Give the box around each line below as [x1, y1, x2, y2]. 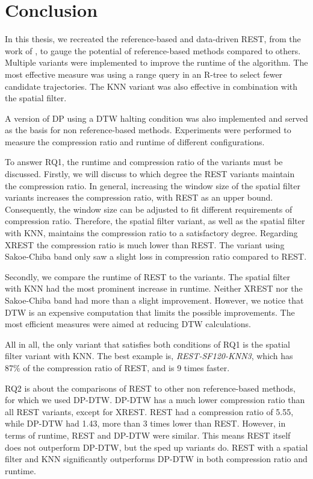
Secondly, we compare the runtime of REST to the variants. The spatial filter [5, 270, 290, 283]
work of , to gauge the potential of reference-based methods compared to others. [5, 44, 301, 57]
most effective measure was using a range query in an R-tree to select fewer [5, 67, 283, 80]
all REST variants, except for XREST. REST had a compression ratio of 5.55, [5, 405, 294, 418]
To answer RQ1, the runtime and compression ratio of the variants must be [5, 155, 283, 168]
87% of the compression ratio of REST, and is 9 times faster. [5, 361, 230, 374]
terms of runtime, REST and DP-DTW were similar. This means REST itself [5, 428, 291, 441]
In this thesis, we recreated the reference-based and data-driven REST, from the [5, 33, 301, 45]
